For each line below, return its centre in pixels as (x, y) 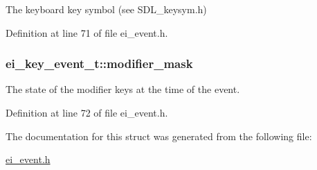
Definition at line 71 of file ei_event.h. (87, 32)
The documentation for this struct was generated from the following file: (159, 136)
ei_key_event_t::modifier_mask (99, 63)
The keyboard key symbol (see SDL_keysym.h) (106, 9)
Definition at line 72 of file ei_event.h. (87, 112)
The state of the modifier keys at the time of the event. (123, 89)
